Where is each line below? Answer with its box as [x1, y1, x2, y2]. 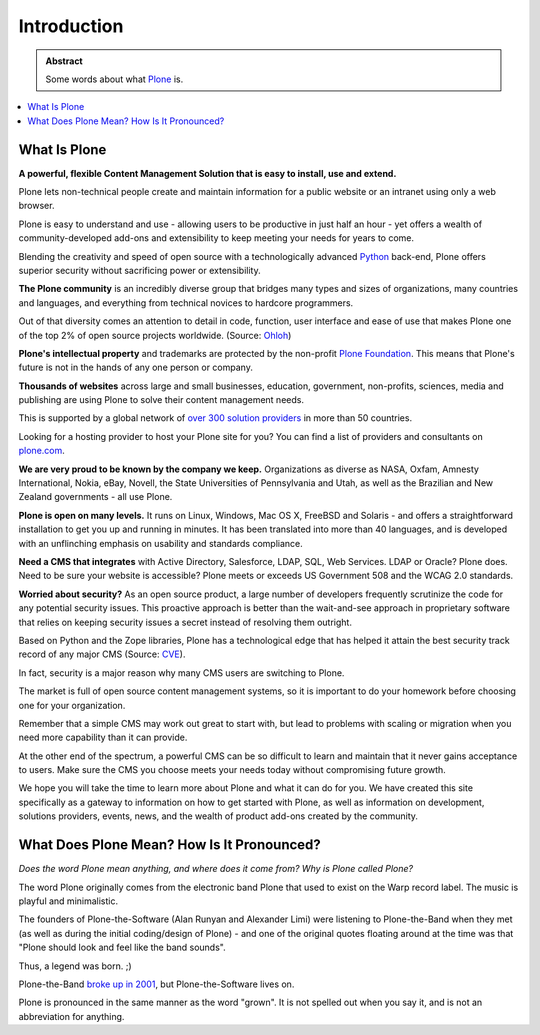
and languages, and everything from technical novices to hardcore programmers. [18, 296, 354, 309]
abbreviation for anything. [18, 1010, 125, 1022]
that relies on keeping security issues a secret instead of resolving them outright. [18, 616, 352, 628]
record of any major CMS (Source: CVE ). [18, 648, 186, 660]
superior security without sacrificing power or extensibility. [18, 264, 261, 276]
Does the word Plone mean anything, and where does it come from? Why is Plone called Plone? [18, 863, 414, 875]
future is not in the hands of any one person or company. [18, 361, 254, 374]
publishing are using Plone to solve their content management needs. [18, 394, 305, 406]
